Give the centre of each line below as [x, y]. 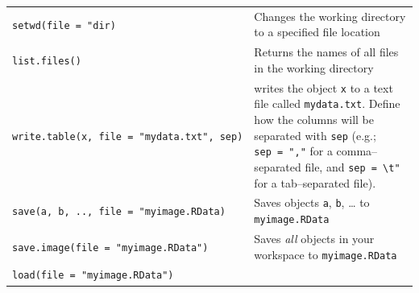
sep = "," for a [293, 151]
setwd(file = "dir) [64, 25]
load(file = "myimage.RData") [93, 276]
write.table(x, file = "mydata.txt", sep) [128, 136]
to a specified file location [317, 32]
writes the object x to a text [324, 87]
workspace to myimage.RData [326, 254]
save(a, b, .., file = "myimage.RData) [119, 212]
